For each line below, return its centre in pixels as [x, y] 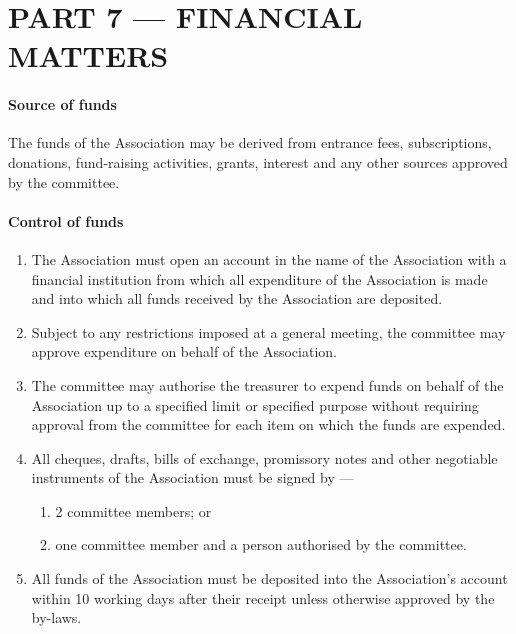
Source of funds [62, 104]
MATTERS [88, 55]
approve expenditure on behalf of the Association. [184, 351]
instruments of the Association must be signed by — [192, 477]
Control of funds [66, 220]
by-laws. [56, 617]
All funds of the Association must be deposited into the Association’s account [269, 578]
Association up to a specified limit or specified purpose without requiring [255, 404]
